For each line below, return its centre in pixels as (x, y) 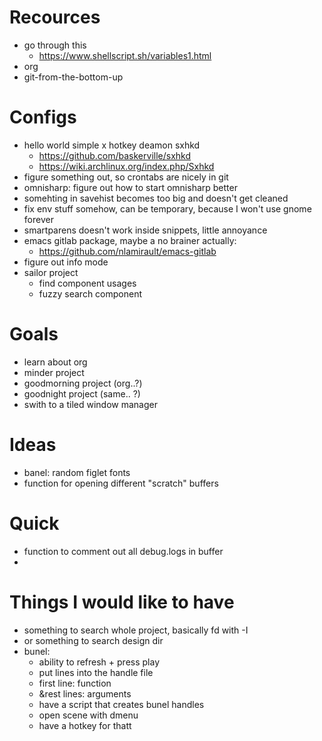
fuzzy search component (90, 293)
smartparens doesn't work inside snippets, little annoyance (145, 230)
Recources (55, 17)
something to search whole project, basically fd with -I (136, 630)
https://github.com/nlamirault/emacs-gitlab (127, 251)
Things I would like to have (122, 602)
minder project (54, 372)
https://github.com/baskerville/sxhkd (115, 155)
